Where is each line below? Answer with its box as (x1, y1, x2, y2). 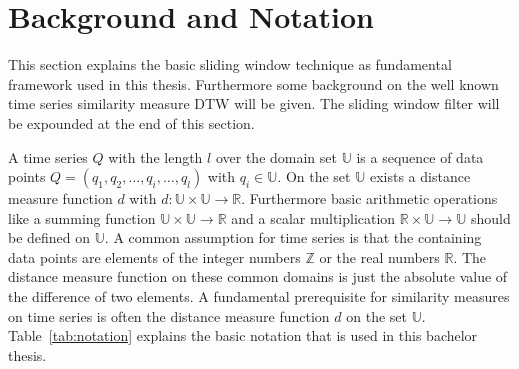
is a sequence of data (356, 146, 484, 167)
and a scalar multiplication (231, 207, 396, 228)
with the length (108, 146, 203, 167)
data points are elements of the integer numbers (8, 246, 301, 267)
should (470, 207, 511, 228)
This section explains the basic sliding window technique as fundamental (8, 54, 452, 75)
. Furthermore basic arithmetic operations (241, 188, 498, 209)
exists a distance (369, 166, 471, 187)
